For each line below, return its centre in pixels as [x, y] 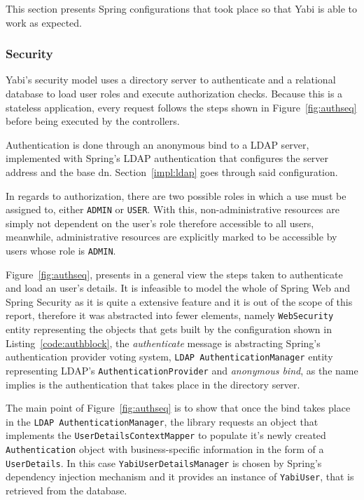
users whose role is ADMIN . [61, 250]
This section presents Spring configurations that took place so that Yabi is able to [181, 8]
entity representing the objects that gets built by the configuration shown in [169, 329]
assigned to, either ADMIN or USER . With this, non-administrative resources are [173, 209]
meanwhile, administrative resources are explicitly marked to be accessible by [171, 237]
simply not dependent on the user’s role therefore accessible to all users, [160, 223]
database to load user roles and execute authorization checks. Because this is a [174, 93]
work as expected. [44, 22]
